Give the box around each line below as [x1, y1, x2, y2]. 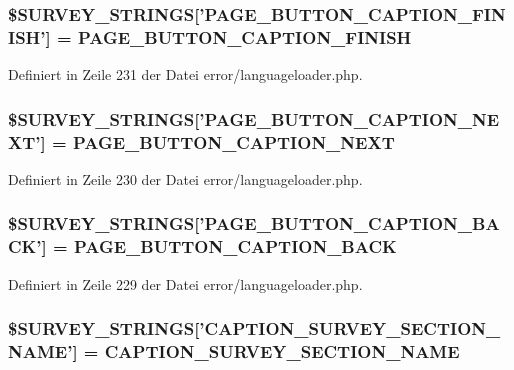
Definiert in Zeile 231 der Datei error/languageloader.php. [8, 64, 363, 85]
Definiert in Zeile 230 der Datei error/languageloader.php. [8, 168, 363, 189]
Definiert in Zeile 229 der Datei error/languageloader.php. [8, 273, 363, 294]
